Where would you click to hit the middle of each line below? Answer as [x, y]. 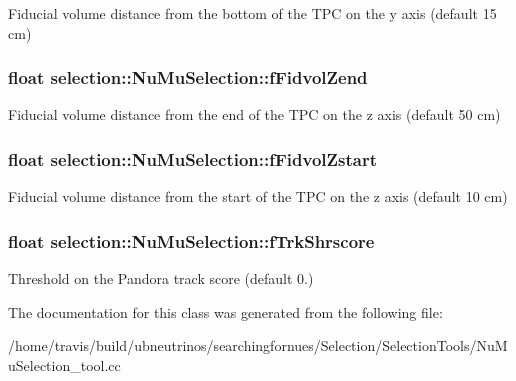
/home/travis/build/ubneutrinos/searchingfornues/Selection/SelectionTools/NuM [258, 345]
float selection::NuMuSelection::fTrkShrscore [191, 240]
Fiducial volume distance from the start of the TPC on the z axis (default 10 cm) [258, 196]
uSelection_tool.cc [64, 364]
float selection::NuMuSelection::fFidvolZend [188, 77]
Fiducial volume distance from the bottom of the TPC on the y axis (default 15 [252, 13]
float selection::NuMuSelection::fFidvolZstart [193, 158]
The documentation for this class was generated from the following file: [225, 311]
